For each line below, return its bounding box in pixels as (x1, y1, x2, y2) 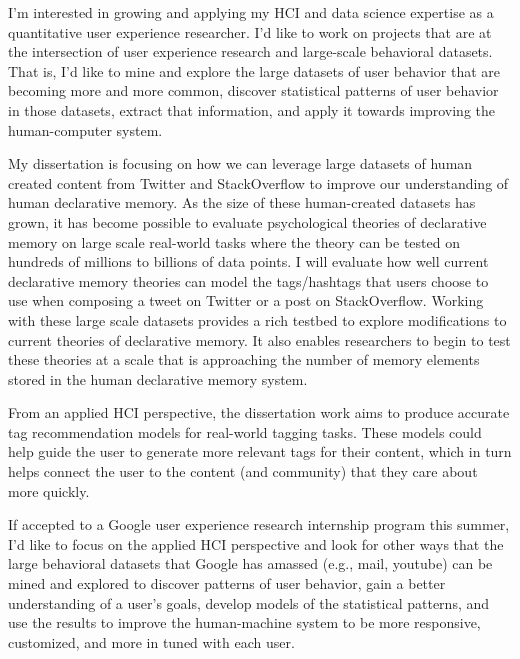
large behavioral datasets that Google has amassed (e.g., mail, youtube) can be (8, 553, 493, 574)
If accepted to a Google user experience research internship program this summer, (8, 514, 510, 535)
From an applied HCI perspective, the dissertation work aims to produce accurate (8, 402, 510, 423)
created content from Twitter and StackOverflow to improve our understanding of (8, 172, 509, 193)
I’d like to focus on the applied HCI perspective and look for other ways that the (8, 533, 504, 554)
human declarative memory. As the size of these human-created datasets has (8, 192, 476, 213)
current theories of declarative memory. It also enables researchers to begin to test (8, 329, 511, 350)
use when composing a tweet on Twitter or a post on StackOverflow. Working (8, 290, 484, 311)
